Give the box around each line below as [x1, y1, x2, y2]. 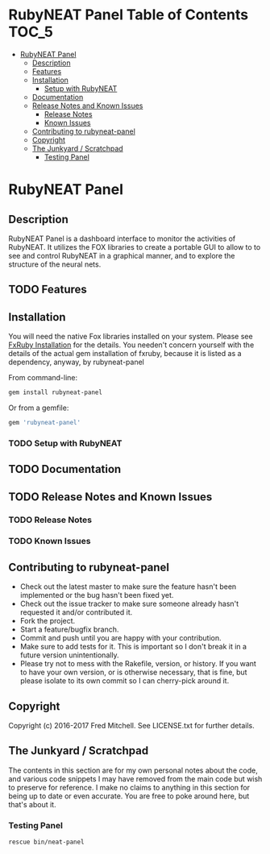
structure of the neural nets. [8, 259, 102, 269]
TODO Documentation [8, 462, 122, 476]
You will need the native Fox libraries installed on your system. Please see [8, 332, 253, 342]
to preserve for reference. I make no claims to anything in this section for [8, 782, 251, 792]
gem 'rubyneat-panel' [8, 419, 81, 427]
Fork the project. [19, 616, 76, 626]
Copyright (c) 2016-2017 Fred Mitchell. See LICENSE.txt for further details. [8, 721, 255, 731]
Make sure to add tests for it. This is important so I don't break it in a [19, 642, 247, 652]
